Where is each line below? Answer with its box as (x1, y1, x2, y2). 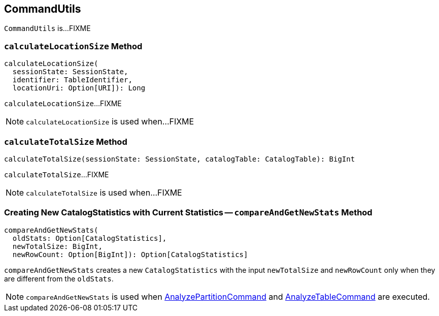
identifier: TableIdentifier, (12, 76, 132, 84)
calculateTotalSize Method (4, 136, 127, 147)
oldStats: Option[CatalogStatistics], (12, 234, 167, 242)
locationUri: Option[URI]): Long (12, 84, 146, 92)
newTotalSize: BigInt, (12, 242, 103, 250)
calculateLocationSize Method (4, 41, 143, 51)
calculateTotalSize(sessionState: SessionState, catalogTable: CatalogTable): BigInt (4, 154, 355, 163)
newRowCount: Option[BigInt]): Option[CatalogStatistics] (12, 250, 248, 259)
